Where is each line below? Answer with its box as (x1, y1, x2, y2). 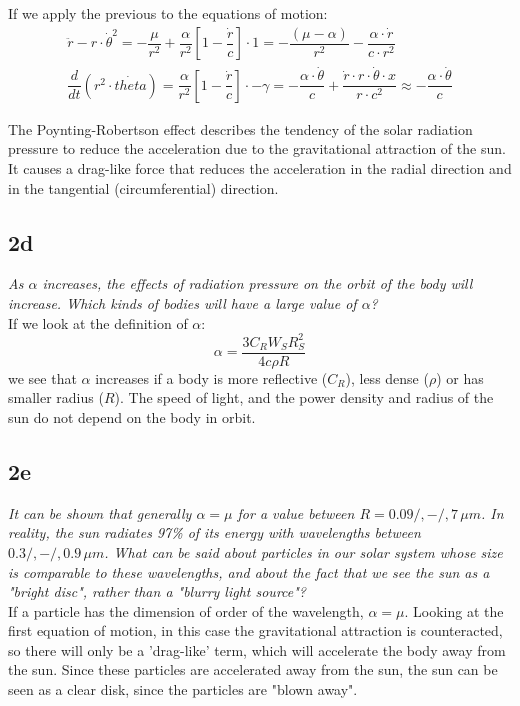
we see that (8, 367, 77, 388)
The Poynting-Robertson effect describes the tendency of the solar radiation (8, 118, 473, 139)
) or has (436, 367, 484, 388)
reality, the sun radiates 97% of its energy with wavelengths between (8, 522, 421, 543)
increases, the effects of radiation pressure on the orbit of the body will (42, 273, 473, 294)
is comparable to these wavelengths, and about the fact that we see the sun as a (8, 561, 490, 582)
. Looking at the (404, 600, 504, 621)
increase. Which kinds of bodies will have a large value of (8, 292, 357, 313)
